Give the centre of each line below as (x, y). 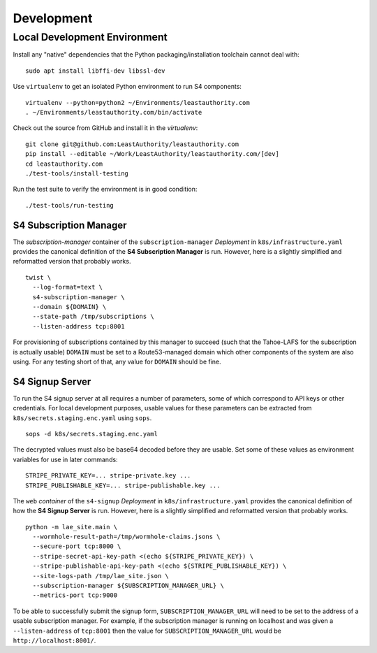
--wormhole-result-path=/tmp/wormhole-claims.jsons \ (126, 537)
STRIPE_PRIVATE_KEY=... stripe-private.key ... (108, 476)
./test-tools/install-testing (77, 173)
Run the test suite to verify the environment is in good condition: (105, 189)
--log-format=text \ (68, 287)
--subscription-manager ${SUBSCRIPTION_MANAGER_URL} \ (128, 586)
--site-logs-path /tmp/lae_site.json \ (101, 576)
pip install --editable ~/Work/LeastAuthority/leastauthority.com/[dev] (152, 154)
